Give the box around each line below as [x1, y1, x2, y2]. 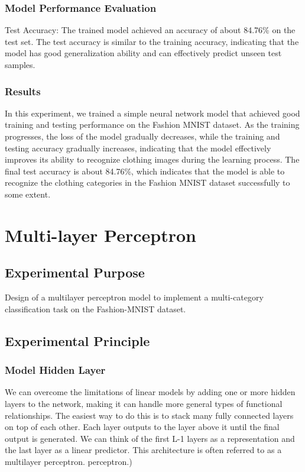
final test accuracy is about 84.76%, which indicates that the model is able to [5, 164, 285, 177]
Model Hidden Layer [5, 363, 106, 377]
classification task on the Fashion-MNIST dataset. [5, 302, 186, 315]
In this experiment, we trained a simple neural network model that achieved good [5, 106, 300, 119]
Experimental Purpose [5, 263, 145, 282]
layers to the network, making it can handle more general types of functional [5, 397, 283, 409]
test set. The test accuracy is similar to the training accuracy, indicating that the [5, 35, 299, 47]
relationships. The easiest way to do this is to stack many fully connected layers [5, 409, 294, 421]
